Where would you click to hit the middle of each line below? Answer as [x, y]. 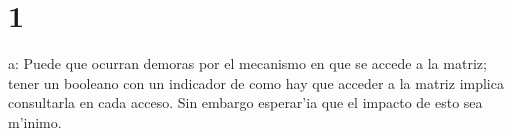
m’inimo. [35, 121]
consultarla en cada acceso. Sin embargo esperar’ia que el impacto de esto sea [245, 102]
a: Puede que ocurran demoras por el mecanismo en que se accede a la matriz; [247, 63]
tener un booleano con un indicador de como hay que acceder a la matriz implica [256, 82]
